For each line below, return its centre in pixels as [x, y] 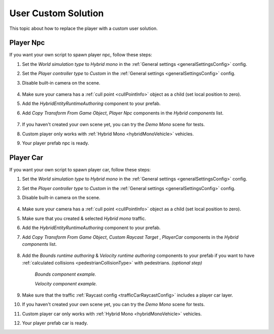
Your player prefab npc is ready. [56, 143]
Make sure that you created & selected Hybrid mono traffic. [84, 218]
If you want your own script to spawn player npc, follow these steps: [81, 55]
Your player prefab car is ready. [55, 323]
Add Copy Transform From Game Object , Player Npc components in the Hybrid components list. [123, 113]
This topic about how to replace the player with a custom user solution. [83, 28]
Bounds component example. [65, 274]
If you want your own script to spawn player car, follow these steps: [80, 169]
